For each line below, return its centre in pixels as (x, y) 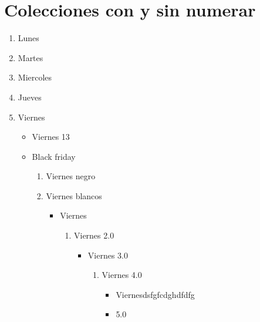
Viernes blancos (74, 195)
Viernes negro (71, 176)
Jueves (30, 97)
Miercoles (35, 77)
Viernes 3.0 (108, 255)
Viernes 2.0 (94, 235)
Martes (31, 57)
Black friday (54, 156)
